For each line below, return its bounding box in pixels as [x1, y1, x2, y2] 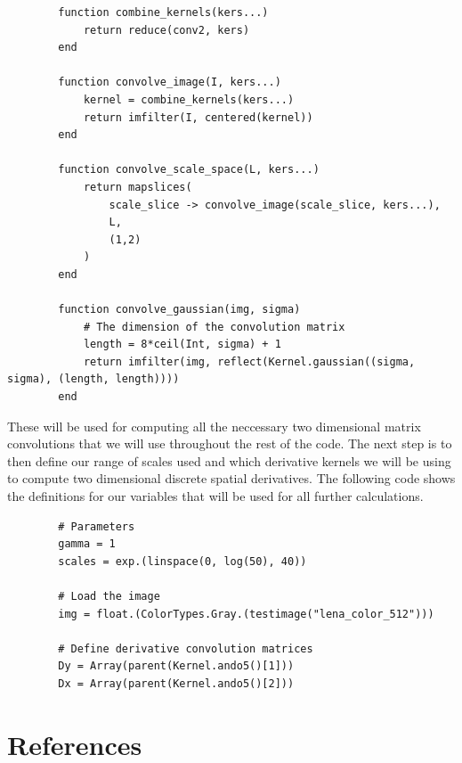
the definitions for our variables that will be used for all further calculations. [7, 487, 424, 505]
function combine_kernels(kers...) [58, 6, 269, 19]
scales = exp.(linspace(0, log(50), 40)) [58, 554, 307, 568]
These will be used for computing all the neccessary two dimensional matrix [7, 416, 421, 435]
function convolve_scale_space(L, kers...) [58, 163, 320, 176]
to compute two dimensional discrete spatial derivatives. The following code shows [7, 469, 456, 488]
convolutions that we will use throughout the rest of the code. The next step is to [7, 434, 452, 453]
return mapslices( [83, 180, 192, 193]
